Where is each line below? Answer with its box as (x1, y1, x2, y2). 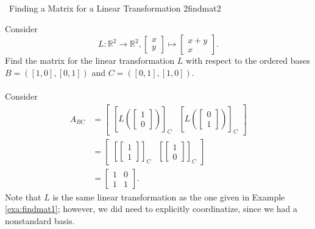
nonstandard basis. (5, 214, 75, 227)
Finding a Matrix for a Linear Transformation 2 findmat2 (9, 2, 221, 14)
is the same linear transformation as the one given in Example (52, 190, 285, 203)
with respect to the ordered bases (186, 54, 310, 67)
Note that (5, 190, 41, 203)
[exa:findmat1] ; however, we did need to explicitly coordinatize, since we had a (5, 202, 298, 215)
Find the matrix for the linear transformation (5, 54, 175, 67)
